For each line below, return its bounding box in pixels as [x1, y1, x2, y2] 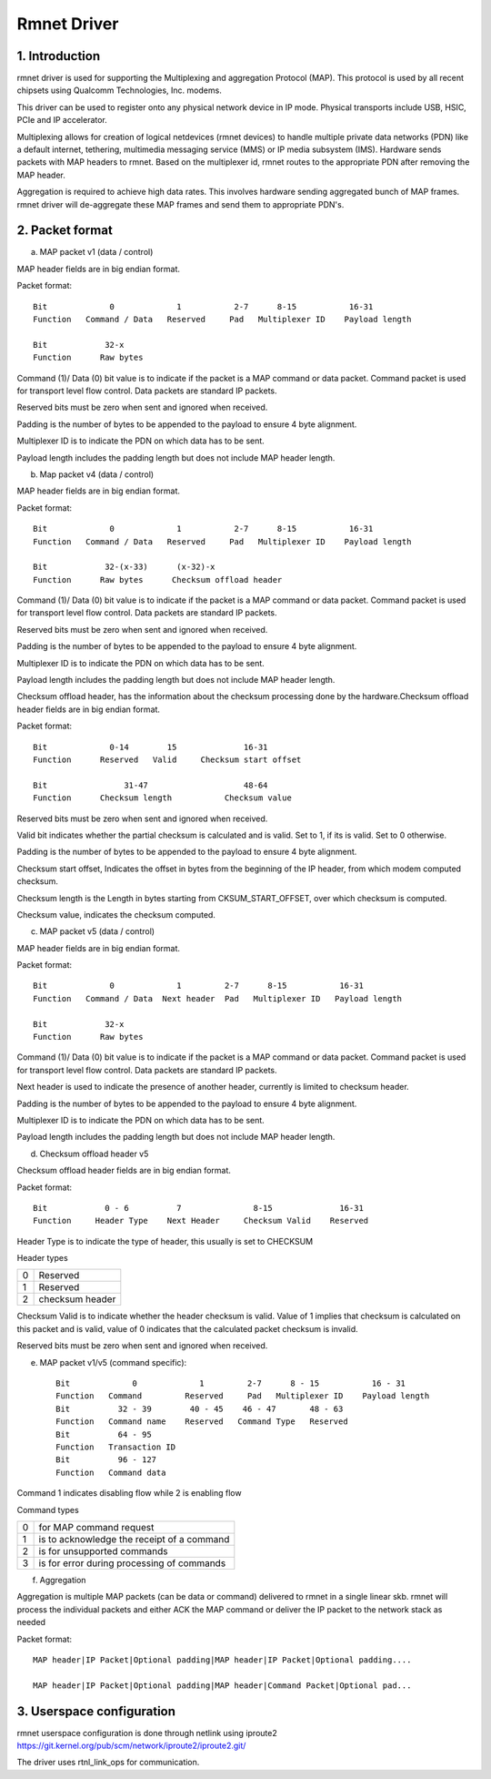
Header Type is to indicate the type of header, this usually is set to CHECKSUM [16, 1235, 314, 1246]
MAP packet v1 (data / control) [39, 247, 154, 258]
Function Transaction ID [55, 1442, 176, 1452]
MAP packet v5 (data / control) [39, 926, 155, 937]
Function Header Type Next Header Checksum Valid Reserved [33, 1215, 369, 1226]
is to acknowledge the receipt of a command [38, 1532, 230, 1545]
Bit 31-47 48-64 [33, 779, 268, 790]
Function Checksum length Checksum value [33, 793, 293, 803]
